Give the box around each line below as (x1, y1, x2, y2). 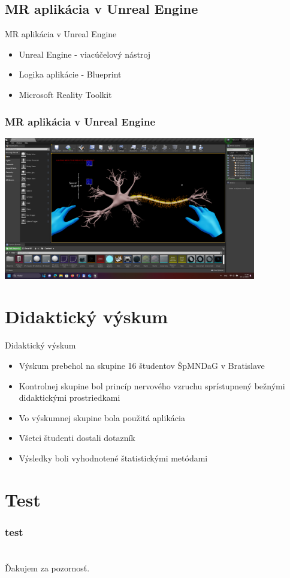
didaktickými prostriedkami (19, 391, 120, 404)
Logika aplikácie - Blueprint (19, 68, 122, 81)
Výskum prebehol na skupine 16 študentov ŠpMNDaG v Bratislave (19, 359, 265, 371)
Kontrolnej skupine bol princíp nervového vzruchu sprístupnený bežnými (19, 379, 285, 392)
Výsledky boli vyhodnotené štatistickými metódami (19, 451, 208, 464)
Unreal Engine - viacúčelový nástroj (19, 47, 151, 60)
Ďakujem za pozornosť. (5, 561, 90, 574)
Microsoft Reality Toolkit (19, 88, 112, 100)
